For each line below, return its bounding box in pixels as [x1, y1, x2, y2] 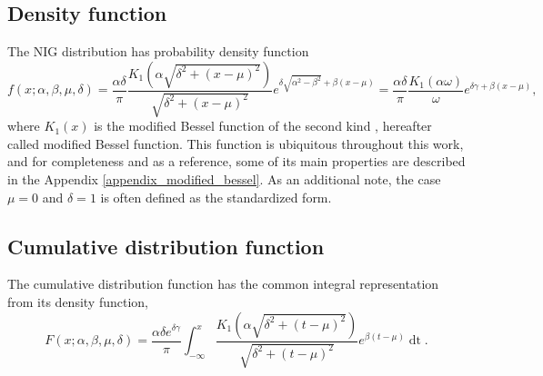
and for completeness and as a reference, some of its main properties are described [7, 152, 466, 171]
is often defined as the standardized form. [100, 187, 332, 206]
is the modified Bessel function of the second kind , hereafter [94, 116, 432, 135]
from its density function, [7, 292, 148, 311]
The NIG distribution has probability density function [7, 42, 309, 61]
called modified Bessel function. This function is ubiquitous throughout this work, [7, 134, 464, 153]
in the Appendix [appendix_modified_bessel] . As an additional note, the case [7, 170, 441, 188]
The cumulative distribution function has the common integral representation [7, 274, 439, 293]
